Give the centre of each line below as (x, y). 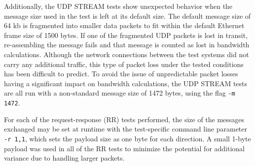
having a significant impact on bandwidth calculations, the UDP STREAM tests (126, 83)
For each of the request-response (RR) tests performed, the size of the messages (124, 119)
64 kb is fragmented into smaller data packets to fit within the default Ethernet (124, 25)
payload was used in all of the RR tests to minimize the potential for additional (125, 148)
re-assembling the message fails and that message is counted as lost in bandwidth (127, 45)
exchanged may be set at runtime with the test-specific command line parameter (126, 129)
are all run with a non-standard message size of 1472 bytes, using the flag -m (120, 93)
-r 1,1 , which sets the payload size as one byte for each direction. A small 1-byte (127, 138)
